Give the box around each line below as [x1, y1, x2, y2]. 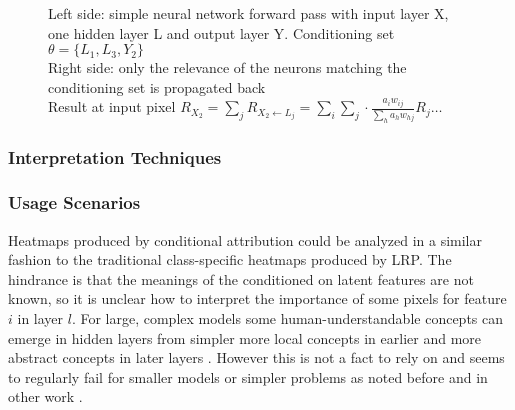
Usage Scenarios [8, 190, 141, 215]
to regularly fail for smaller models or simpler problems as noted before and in [8, 366, 488, 387]
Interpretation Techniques [8, 144, 222, 169]
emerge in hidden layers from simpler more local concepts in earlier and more [8, 327, 482, 348]
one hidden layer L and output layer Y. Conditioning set [48, 22, 395, 43]
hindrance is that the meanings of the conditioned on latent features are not [8, 268, 474, 289]
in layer [17, 308, 64, 329]
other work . [8, 386, 83, 407]
